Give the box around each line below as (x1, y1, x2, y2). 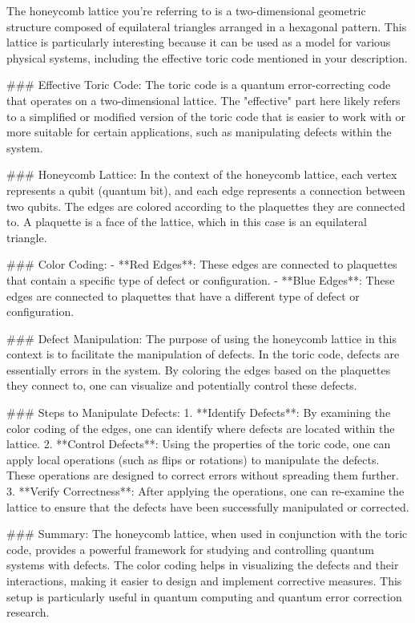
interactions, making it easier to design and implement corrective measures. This (6, 572, 402, 589)
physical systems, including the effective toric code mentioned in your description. (6, 49, 408, 66)
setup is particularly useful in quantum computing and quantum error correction (6, 588, 402, 605)
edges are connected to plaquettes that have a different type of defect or (6, 287, 360, 304)
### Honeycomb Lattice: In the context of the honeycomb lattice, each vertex (6, 166, 397, 183)
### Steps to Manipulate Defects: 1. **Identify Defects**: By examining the (6, 404, 391, 421)
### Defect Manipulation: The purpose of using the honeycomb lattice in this (6, 330, 397, 346)
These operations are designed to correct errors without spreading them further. (6, 467, 399, 483)
